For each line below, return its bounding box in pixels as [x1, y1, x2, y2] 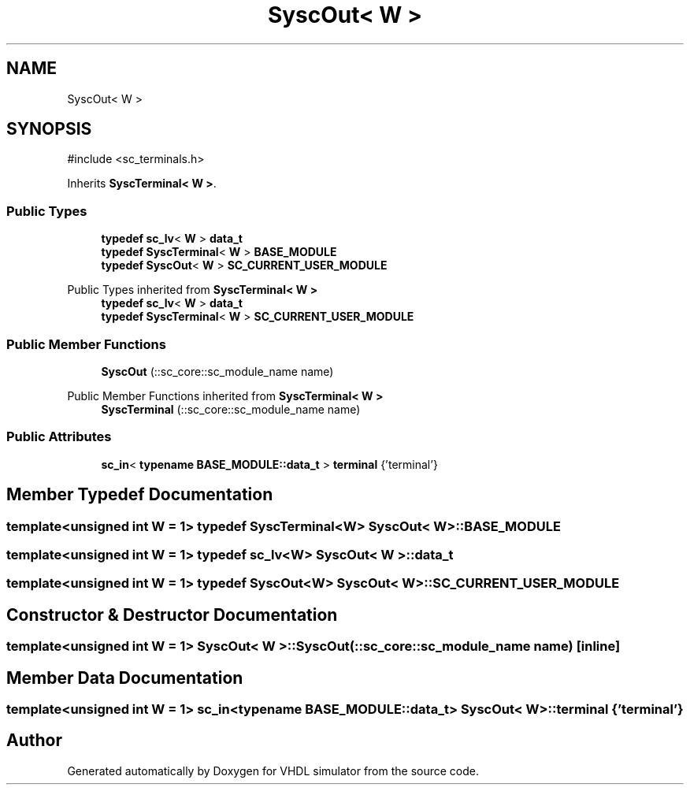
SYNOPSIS [6, 119, 92, 139]
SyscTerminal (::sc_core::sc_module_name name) [101, 402, 361, 416]
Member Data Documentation [6, 667, 243, 688]
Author [6, 730, 62, 751]
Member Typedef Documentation [6, 485, 273, 505]
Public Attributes [6, 429, 112, 445]
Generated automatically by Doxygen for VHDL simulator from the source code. [67, 763, 480, 778]
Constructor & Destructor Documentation [6, 604, 338, 625]
